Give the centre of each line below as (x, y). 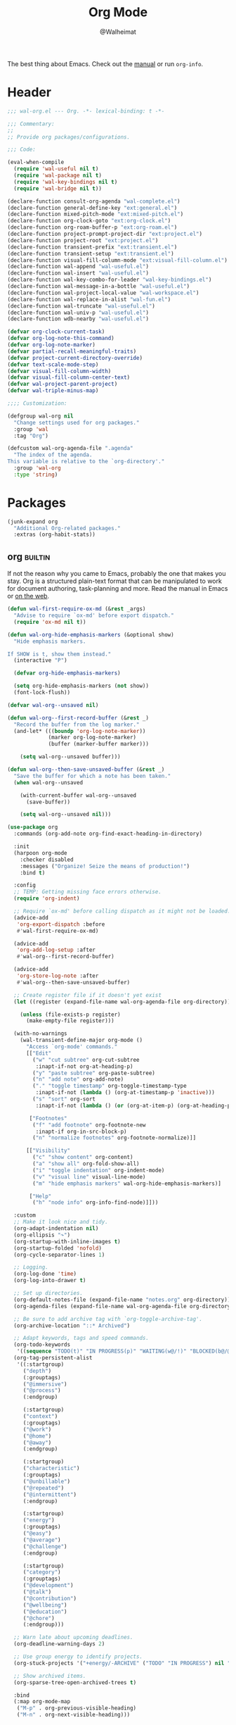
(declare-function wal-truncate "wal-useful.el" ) (81, 306)
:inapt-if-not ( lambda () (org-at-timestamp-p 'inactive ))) (125, 1093)
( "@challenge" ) (45, 1546)
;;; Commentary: (31, 124)
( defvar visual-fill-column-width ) (59, 371)
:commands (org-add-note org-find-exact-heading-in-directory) (108, 834)
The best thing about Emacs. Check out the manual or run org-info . (105, 63)
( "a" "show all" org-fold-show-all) (86, 1164)
